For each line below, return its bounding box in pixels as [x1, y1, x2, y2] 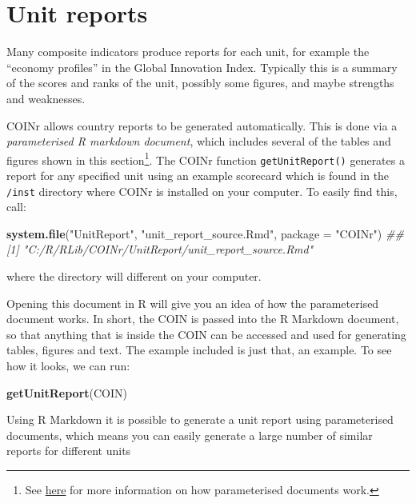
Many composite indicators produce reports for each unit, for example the [6, 43, 370, 60]
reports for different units [6, 442, 131, 459]
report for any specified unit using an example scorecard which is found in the [6, 167, 390, 183]
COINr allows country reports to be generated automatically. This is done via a [6, 117, 398, 134]
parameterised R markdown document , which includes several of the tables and [6, 133, 391, 150]
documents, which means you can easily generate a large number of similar [6, 426, 373, 443]
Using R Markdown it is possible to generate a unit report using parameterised [6, 411, 394, 428]
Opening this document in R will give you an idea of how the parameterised [6, 294, 379, 311]
